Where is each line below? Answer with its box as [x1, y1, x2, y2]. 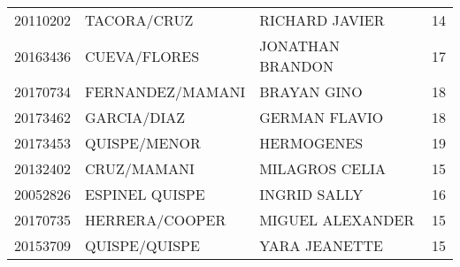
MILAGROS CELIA [259, 158, 386, 179]
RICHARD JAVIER [259, 10, 385, 30]
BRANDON [259, 56, 333, 76]
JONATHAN [259, 35, 341, 56]
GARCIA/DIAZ [85, 107, 186, 127]
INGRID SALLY [259, 184, 364, 204]
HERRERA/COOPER [85, 210, 226, 230]
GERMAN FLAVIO [259, 107, 384, 127]
